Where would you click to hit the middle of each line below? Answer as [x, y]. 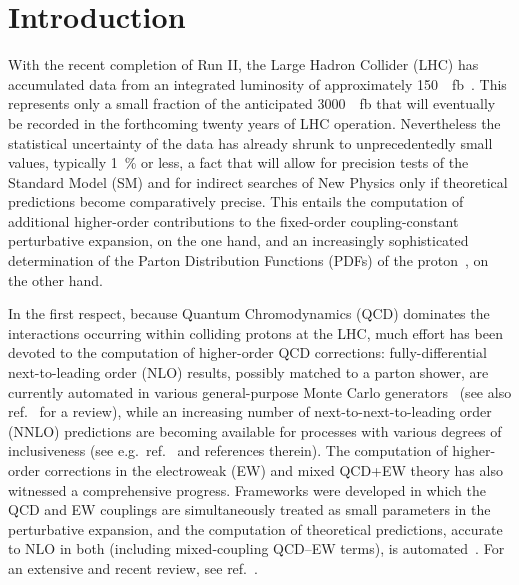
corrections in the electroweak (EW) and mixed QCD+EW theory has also [273, 470]
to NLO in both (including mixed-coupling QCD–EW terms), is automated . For [256, 548]
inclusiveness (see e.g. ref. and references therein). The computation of [228, 450]
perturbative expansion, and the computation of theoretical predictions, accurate [255, 528]
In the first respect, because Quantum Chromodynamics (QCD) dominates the [249, 313]
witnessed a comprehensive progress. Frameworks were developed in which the [247, 489]
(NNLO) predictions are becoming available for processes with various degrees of [255, 430]
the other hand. [55, 279]
